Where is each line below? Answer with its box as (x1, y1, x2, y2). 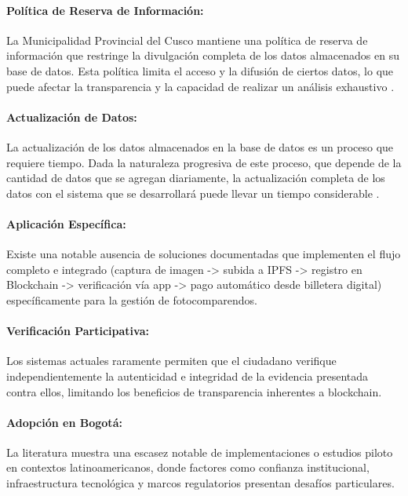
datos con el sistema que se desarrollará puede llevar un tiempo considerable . (6, 184, 380, 201)
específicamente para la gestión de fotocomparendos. (6, 291, 257, 308)
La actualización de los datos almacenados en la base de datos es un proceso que (6, 138, 394, 155)
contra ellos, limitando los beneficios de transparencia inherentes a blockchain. (6, 383, 382, 399)
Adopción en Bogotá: (6, 414, 122, 430)
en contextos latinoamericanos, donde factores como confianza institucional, (6, 459, 370, 476)
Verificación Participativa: (6, 323, 149, 339)
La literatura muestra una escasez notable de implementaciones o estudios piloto (6, 443, 393, 460)
